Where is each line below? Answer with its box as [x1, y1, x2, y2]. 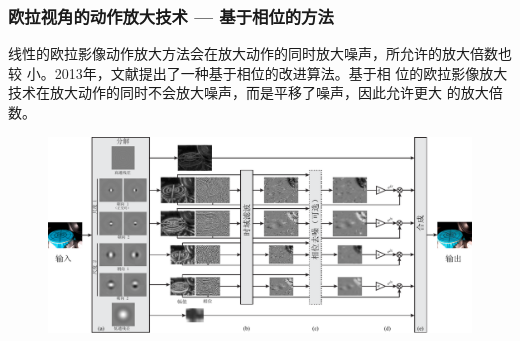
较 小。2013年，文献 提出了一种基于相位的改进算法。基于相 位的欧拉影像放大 [8, 62, 508, 83]
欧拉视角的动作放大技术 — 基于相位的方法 [8, 3, 334, 28]
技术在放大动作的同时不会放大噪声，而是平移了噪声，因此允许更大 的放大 [8, 82, 489, 103]
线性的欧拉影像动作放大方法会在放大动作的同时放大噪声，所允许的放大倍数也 [8, 43, 512, 64]
